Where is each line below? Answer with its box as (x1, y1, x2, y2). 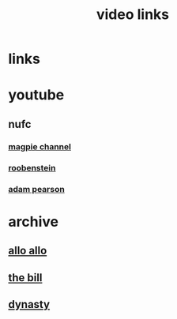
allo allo (8, 244, 47, 257)
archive (8, 212, 59, 231)
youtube (8, 86, 65, 104)
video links (96, 6, 170, 24)
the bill (8, 271, 43, 284)
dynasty (8, 298, 50, 311)
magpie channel (8, 141, 71, 152)
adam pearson (8, 183, 65, 194)
